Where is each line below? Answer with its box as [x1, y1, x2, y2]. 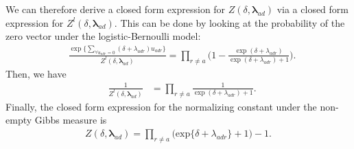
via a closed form [276, 2, 349, 16]
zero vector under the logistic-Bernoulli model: [5, 29, 201, 43]
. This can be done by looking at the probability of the [114, 15, 345, 30]
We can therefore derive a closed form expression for [5, 2, 226, 16]
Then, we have [5, 66, 67, 80]
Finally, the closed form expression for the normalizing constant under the [5, 99, 317, 113]
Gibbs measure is [34, 113, 107, 127]
